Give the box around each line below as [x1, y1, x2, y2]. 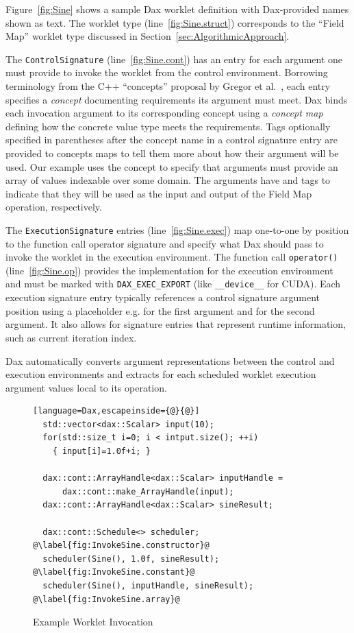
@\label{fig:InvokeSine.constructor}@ [33, 540, 210, 551]
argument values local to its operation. [5, 380, 167, 394]
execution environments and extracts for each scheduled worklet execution [5, 367, 316, 381]
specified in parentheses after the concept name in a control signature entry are [5, 132, 338, 147]
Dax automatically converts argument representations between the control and [5, 353, 335, 368]
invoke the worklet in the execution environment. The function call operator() [5, 250, 338, 264]
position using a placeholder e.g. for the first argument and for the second [5, 303, 315, 318]
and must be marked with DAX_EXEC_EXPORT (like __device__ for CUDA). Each [5, 276, 341, 291]
